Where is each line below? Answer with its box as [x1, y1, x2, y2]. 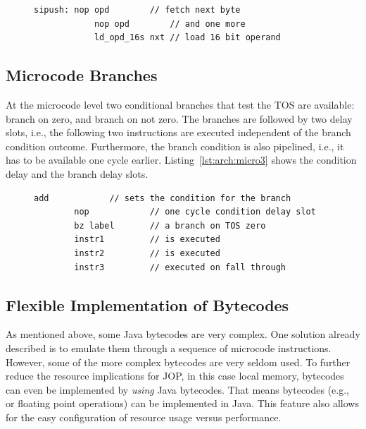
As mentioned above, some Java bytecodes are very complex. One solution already [6, 327, 360, 342]
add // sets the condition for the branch [34, 193, 291, 203]
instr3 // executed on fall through [74, 262, 286, 272]
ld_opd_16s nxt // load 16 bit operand [94, 32, 281, 43]
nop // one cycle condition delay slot [74, 207, 316, 217]
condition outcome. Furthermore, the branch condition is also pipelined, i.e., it [6, 138, 344, 153]
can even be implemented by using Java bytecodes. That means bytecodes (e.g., [6, 382, 350, 397]
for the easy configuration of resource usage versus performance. [6, 409, 282, 424]
